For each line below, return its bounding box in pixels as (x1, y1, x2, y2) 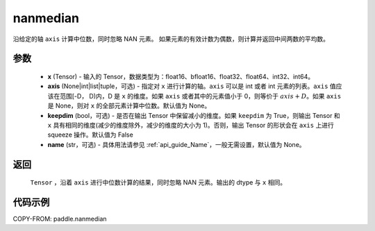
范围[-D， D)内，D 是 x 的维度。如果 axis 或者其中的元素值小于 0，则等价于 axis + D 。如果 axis (59, 92, 342, 100)
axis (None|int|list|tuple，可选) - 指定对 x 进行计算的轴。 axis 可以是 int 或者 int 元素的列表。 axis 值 (47, 82, 336, 90)
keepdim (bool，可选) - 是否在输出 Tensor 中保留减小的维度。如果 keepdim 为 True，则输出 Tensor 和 (47, 111, 340, 119)
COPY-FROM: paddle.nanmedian (12, 215, 107, 223)
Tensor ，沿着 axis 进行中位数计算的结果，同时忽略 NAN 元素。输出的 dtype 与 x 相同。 (30, 178, 287, 187)
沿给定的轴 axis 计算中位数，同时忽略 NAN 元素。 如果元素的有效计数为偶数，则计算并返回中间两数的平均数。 (12, 35, 330, 43)
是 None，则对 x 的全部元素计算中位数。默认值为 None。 (47, 101, 211, 110)
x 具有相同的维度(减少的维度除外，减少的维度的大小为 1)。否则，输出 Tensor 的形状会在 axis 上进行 (47, 121, 335, 129)
